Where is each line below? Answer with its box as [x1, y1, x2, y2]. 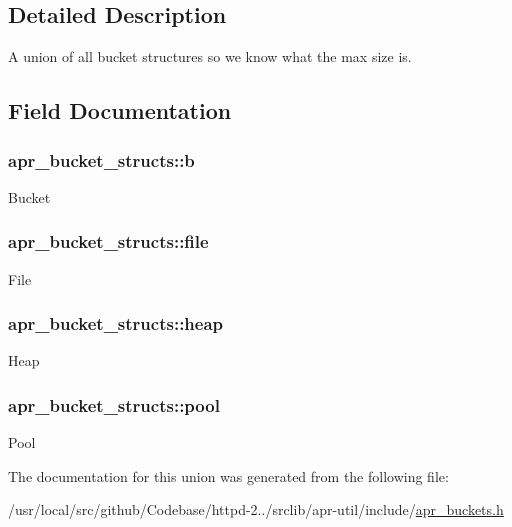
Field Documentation [8, 95, 232, 126]
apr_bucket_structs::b [8, 147, 195, 172]
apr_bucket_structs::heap [8, 311, 224, 336]
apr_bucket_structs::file [8, 229, 209, 254]
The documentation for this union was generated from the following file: [8, 465, 449, 486]
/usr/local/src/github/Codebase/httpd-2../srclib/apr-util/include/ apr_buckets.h [8, 499, 504, 520]
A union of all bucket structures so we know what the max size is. [8, 46, 412, 67]
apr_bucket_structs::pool [8, 392, 220, 417]
